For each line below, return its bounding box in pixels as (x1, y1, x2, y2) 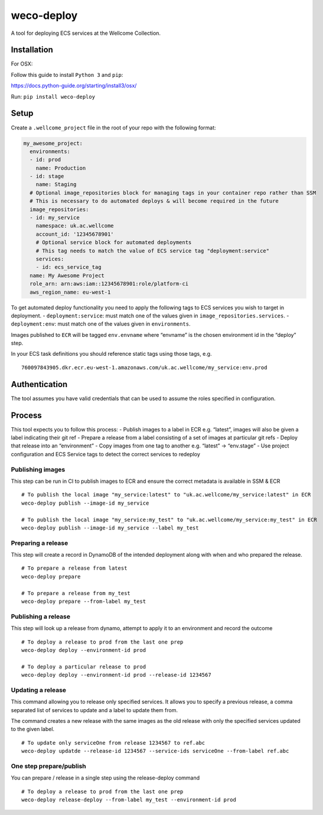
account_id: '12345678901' (35, 230, 115, 238)
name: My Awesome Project (30, 272, 105, 279)
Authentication (11, 379, 68, 389)
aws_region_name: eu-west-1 (30, 288, 111, 296)
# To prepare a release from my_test (21, 590, 131, 596)
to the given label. (11, 726, 55, 733)
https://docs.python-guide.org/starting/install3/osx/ (11, 82, 137, 89)
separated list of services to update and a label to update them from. (11, 706, 178, 713)
